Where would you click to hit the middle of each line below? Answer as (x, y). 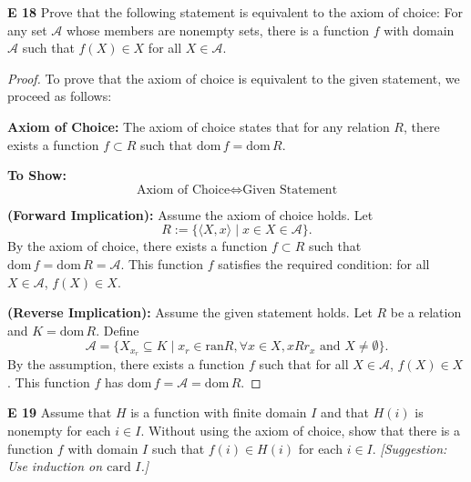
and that (345, 412)
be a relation (426, 312)
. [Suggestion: (410, 448)
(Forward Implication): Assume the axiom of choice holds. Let (190, 214)
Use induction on (55, 466)
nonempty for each (59, 430)
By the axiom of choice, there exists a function (138, 246)
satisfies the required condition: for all (324, 263)
